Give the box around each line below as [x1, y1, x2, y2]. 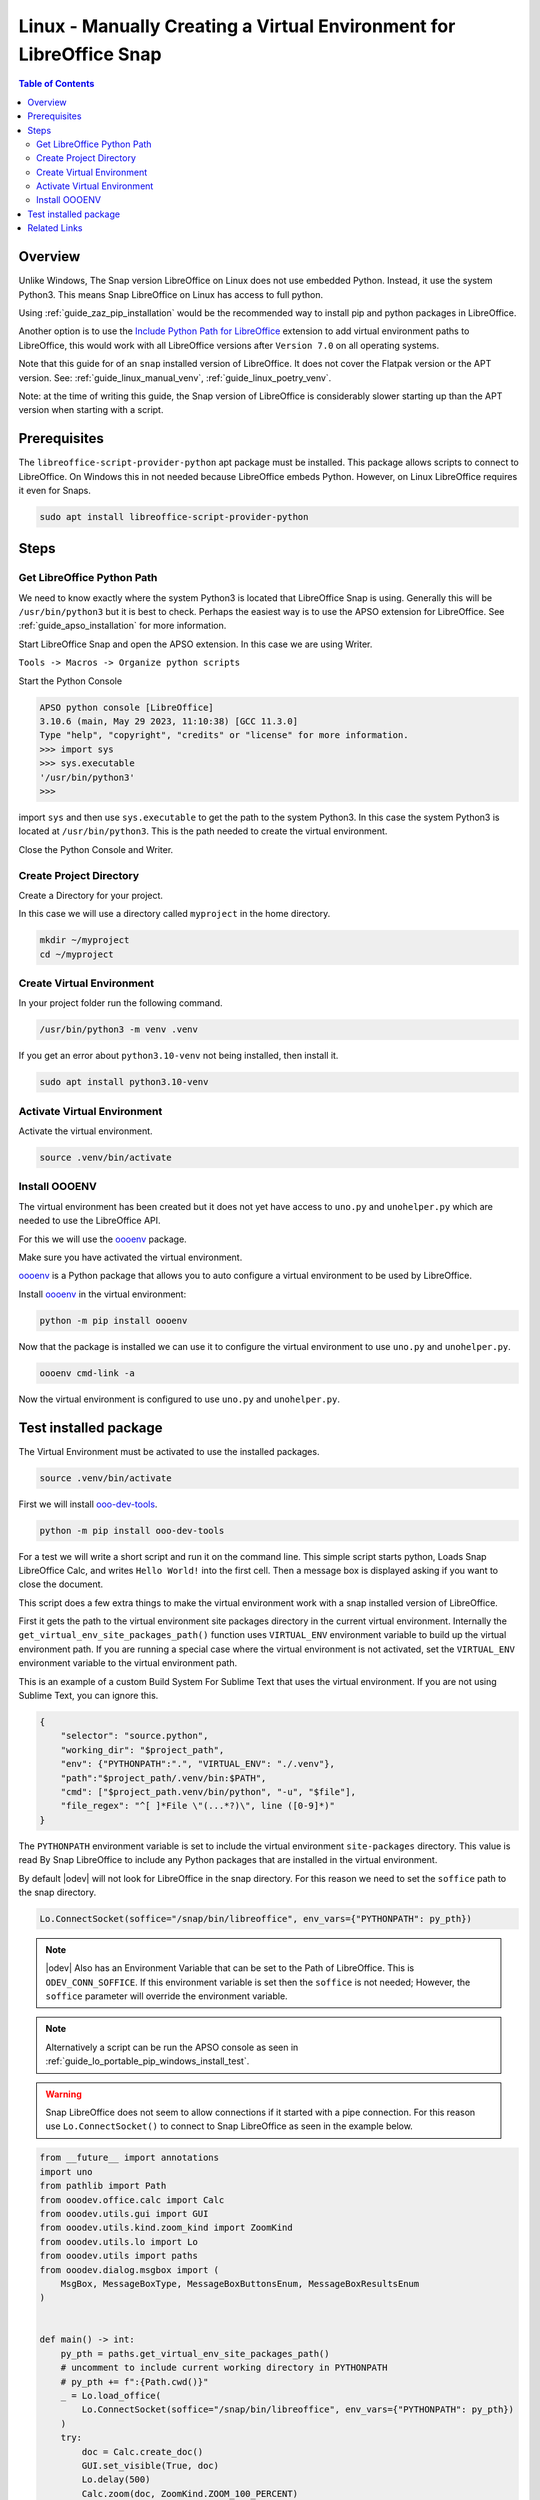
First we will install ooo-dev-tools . [18, 1498, 158, 1510]
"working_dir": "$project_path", [60, 1744, 225, 1755]
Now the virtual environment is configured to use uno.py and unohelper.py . [18, 1393, 340, 1405]
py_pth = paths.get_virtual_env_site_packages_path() [60, 2348, 330, 2359]
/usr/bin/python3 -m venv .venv [39, 1024, 199, 1035]
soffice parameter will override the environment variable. [45, 1990, 289, 2002]
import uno [39, 2166, 93, 2177]
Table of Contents [18, 78, 95, 90]
